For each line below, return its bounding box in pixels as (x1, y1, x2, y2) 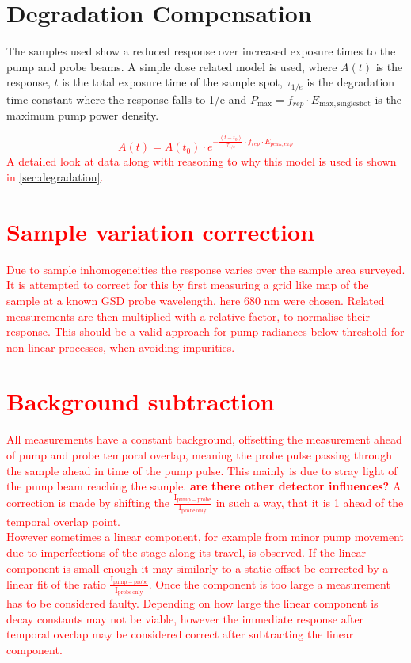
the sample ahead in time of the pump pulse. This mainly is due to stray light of (6, 462, 398, 478)
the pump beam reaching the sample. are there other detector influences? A (6, 478, 401, 494)
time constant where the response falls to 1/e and (6, 90, 247, 107)
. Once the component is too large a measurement (148, 575, 390, 592)
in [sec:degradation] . (6, 169, 104, 185)
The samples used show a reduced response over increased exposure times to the (6, 43, 396, 59)
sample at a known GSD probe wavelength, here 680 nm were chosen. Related (6, 291, 385, 308)
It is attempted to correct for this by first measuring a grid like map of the (6, 276, 369, 293)
